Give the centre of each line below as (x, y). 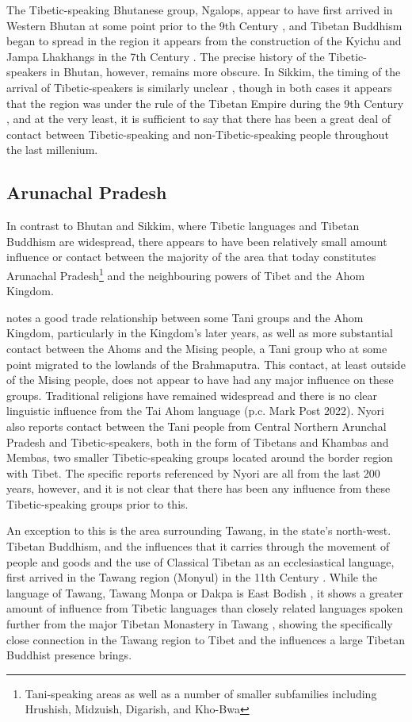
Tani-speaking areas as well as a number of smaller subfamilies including (201, 693)
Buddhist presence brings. (69, 655)
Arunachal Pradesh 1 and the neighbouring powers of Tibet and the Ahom (186, 274)
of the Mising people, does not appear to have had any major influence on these (200, 380)
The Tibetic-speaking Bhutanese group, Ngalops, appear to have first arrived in (200, 10)
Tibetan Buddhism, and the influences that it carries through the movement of (198, 546)
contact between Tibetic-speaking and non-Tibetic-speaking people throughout (198, 134)
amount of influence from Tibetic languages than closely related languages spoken (205, 608)
